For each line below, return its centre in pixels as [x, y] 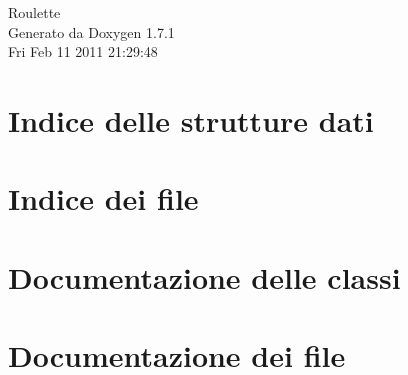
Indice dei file [103, 198]
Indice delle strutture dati [191, 119]
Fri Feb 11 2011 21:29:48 [83, 51]
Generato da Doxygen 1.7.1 [91, 31]
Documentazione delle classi [204, 276]
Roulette [34, 12]
